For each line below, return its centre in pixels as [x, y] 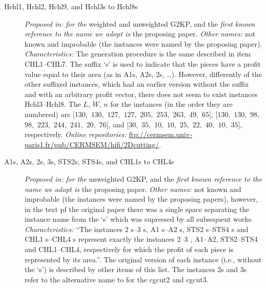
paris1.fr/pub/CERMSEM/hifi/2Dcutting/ [92, 144]
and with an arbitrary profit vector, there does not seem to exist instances [141, 94]
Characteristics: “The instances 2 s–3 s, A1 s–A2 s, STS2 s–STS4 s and [137, 229]
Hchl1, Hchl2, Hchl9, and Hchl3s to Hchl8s [71, 6]
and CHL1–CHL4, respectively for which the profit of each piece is [129, 249]
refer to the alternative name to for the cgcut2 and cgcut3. [117, 279]
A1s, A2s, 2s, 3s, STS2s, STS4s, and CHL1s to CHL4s [89, 161]
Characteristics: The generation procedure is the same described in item [138, 54]
